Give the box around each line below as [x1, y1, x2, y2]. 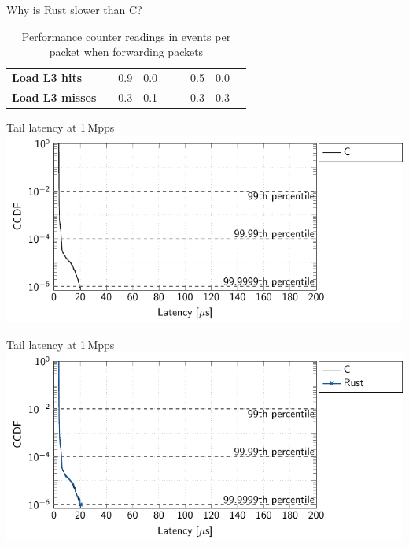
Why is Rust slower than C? [6, 2, 142, 17]
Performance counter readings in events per [21, 28, 231, 44]
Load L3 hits [12, 69, 82, 86]
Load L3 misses [12, 88, 97, 105]
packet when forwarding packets [49, 43, 204, 60]
